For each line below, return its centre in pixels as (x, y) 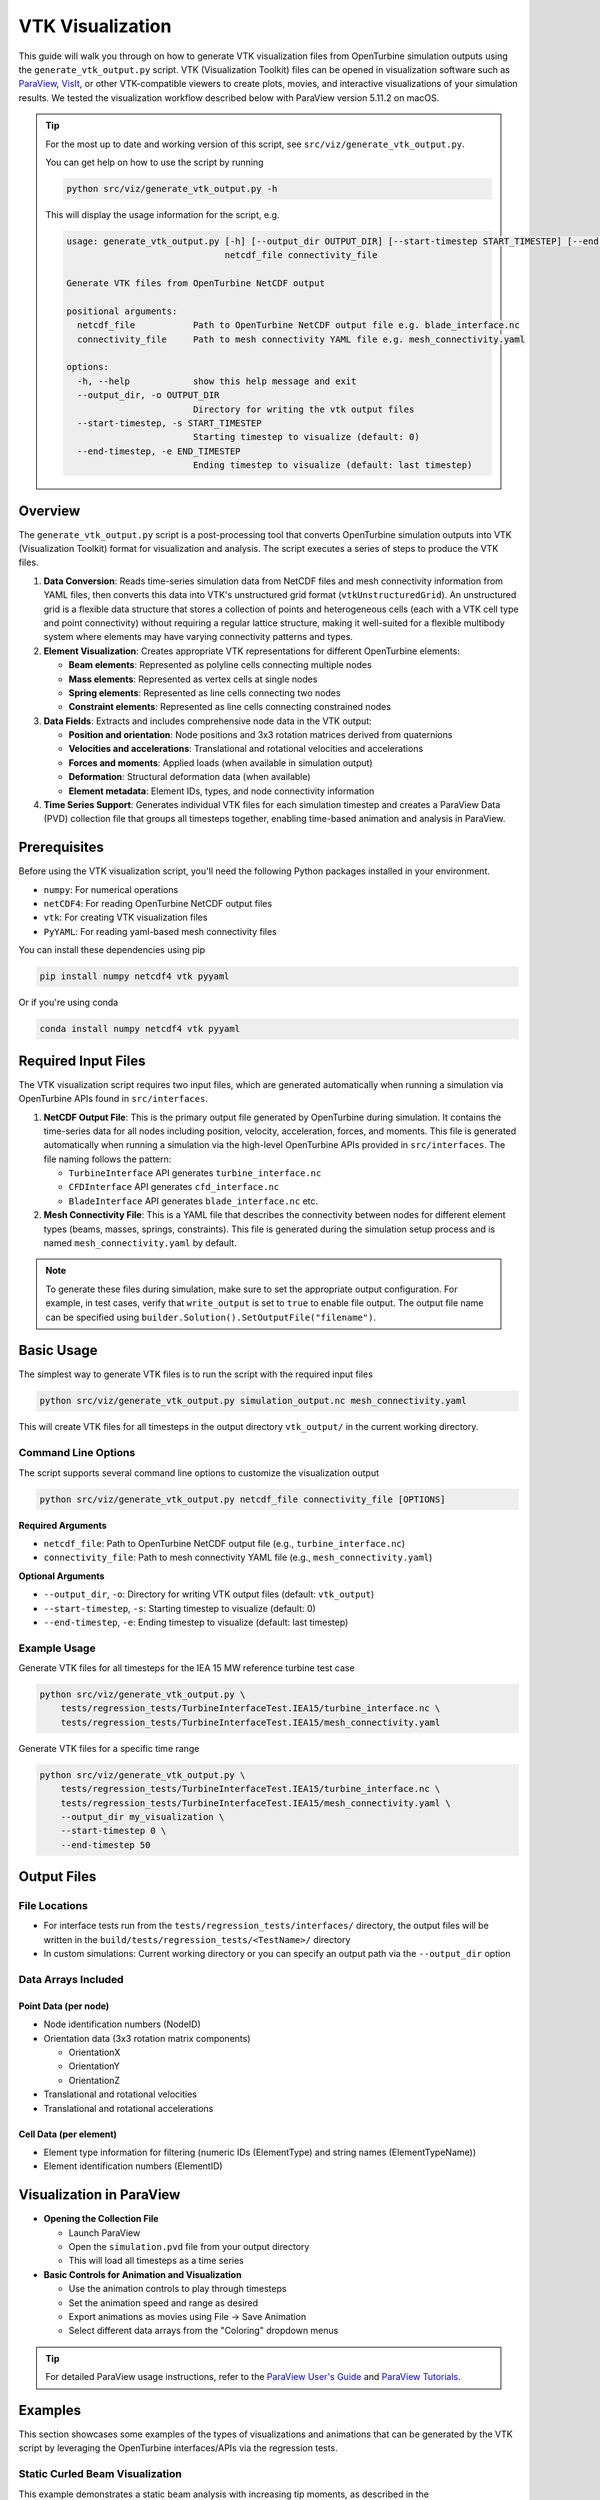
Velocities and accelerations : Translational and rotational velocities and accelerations (246, 749)
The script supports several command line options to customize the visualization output (199, 1472)
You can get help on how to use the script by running (154, 162)
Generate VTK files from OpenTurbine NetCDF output (195, 283)
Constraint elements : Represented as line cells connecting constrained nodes (230, 707)
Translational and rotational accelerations (128, 2108)
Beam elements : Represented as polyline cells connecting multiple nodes (220, 665)
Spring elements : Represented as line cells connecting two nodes (204, 692)
